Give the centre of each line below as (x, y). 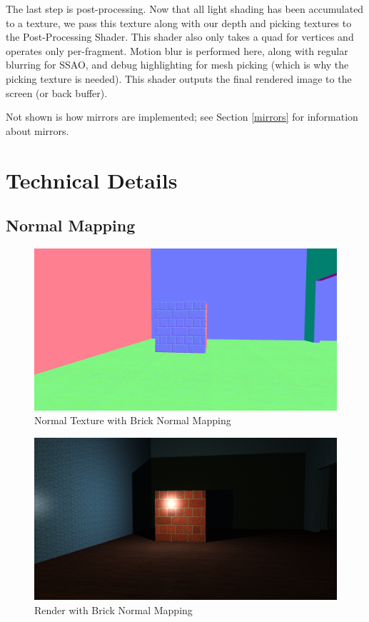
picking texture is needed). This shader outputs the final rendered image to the (179, 78)
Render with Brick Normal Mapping (113, 610)
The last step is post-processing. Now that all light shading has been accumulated (185, 9)
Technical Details (92, 180)
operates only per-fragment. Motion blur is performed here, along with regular (177, 50)
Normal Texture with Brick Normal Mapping (133, 420)
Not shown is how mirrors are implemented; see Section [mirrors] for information (182, 117)
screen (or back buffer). (57, 92)
